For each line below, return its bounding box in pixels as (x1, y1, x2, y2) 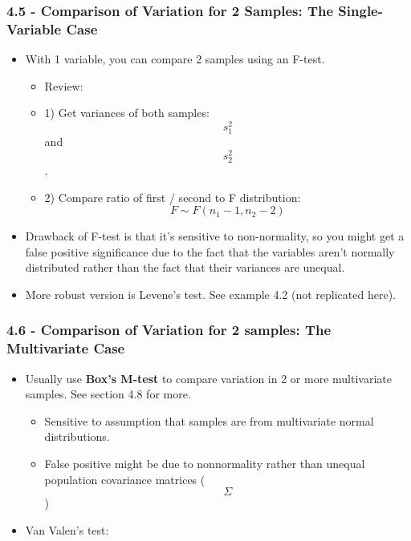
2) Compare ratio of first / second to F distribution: (44, 188, 301, 205)
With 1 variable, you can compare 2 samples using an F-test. (25, 50, 325, 67)
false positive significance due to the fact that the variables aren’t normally (25, 243, 395, 260)
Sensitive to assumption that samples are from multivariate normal (44, 412, 374, 429)
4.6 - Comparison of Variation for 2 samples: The (6, 320, 332, 340)
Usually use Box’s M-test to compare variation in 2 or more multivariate (25, 369, 392, 386)
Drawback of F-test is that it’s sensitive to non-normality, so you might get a (25, 228, 405, 244)
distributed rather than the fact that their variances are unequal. (25, 259, 345, 276)
